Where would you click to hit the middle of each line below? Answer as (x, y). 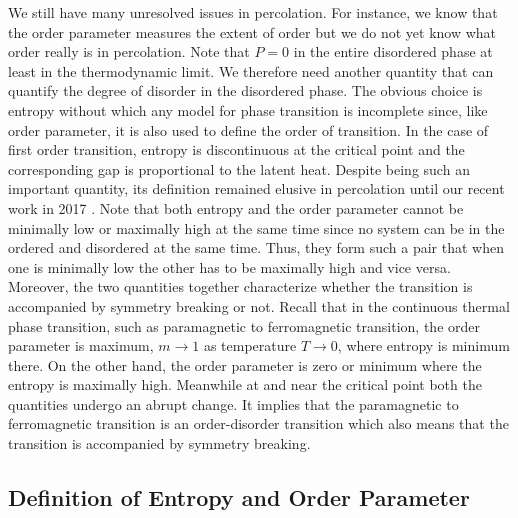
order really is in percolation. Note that (129, 51)
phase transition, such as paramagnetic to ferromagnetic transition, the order (244, 325)
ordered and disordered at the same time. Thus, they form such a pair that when (256, 247)
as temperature (250, 345)
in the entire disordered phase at (393, 51)
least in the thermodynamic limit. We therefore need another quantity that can (251, 70)
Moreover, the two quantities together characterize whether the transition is (240, 286)
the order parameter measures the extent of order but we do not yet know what (252, 31)
